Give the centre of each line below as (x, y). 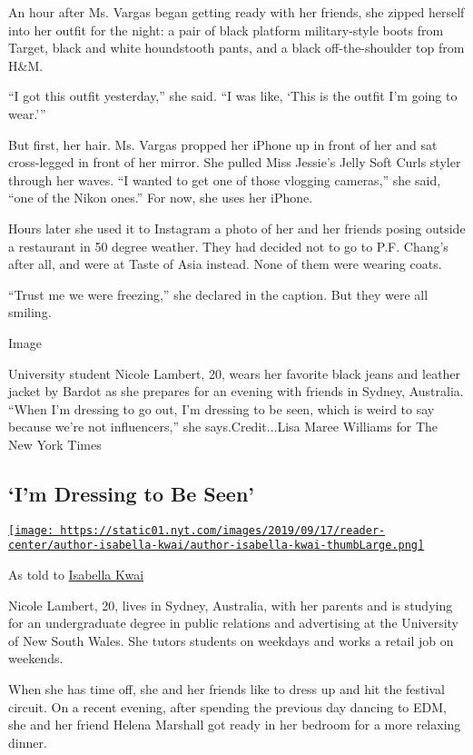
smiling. (30, 312)
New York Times (55, 444)
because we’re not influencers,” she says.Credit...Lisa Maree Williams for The (223, 427)
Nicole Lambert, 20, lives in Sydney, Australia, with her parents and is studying (231, 605)
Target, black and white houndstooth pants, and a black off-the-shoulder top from (236, 48)
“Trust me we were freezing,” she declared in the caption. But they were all (218, 294)
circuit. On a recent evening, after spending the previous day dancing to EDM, (227, 706)
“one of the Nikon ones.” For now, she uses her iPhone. (161, 198)
